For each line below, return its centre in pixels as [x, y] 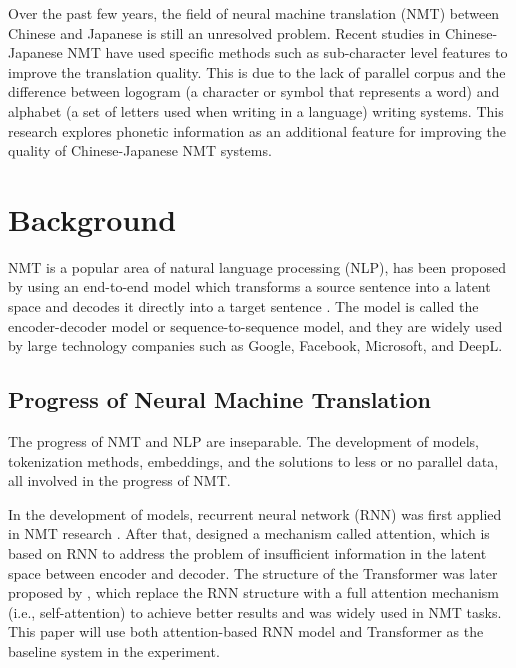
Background [92, 218]
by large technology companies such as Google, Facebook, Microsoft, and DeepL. [255, 345]
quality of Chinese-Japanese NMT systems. [140, 150]
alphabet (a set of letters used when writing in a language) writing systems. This [256, 110]
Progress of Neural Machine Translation [219, 399]
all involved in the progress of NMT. [119, 480]
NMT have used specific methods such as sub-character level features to [287, 52]
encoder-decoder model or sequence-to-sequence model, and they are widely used [255, 325]
